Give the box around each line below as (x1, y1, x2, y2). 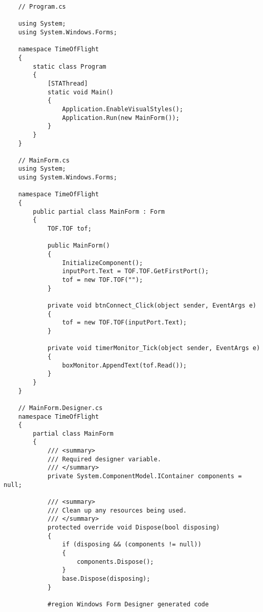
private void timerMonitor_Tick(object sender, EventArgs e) (47, 344, 260, 352)
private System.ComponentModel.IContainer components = (47, 473, 242, 480)
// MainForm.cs (18, 156, 70, 164)
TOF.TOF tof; (47, 225, 92, 233)
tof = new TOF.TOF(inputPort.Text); (62, 319, 187, 327)
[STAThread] (47, 79, 88, 87)
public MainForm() (47, 242, 110, 250)
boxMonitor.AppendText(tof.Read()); (62, 361, 187, 369)
